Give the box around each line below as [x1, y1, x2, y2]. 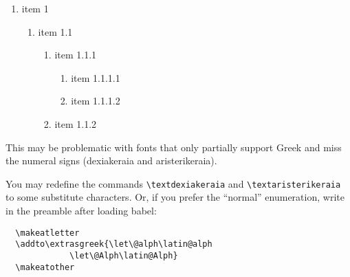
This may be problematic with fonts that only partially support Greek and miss [6, 140, 342, 154]
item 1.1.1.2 [71, 93, 120, 108]
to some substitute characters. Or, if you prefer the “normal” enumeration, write [6, 190, 344, 204]
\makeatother [15, 262, 75, 272]
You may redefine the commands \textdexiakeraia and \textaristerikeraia [6, 176, 341, 190]
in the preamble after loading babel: [6, 203, 157, 217]
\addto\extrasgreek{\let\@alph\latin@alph [15, 239, 212, 250]
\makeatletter [15, 228, 80, 238]
